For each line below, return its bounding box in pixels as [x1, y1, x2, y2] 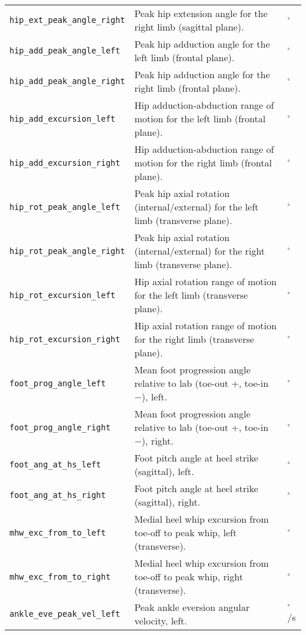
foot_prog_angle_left [9, 378, 106, 388]
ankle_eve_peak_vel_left [9, 609, 121, 619]
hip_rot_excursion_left [9, 290, 116, 300]
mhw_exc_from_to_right [9, 571, 111, 581]
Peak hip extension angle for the [134, 6, 268, 20]
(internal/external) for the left [134, 200, 259, 213]
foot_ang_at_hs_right [9, 490, 106, 500]
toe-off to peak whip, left [134, 526, 237, 539]
